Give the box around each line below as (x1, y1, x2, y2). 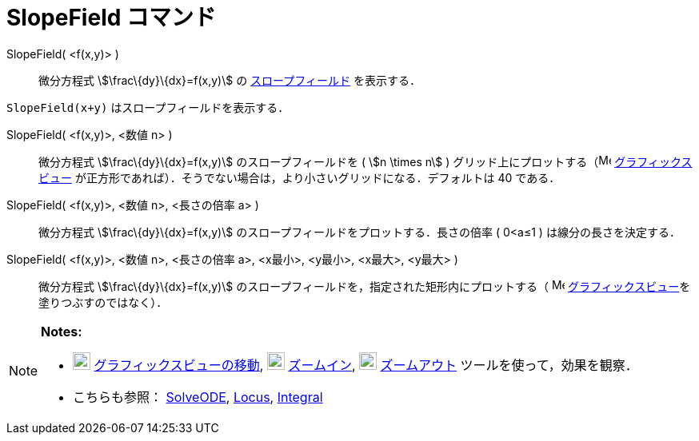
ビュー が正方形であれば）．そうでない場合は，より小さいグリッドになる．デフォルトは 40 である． (38, 170, 561, 185)
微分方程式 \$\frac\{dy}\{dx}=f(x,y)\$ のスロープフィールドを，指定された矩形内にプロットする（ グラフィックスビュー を (38, 279, 691, 293)
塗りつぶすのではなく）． (38, 295, 168, 309)
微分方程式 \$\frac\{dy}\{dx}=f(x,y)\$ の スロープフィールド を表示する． (38, 73, 421, 87)
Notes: (41, 323, 82, 340)
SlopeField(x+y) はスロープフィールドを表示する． (6, 100, 290, 114)
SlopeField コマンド (6, 4, 216, 31)
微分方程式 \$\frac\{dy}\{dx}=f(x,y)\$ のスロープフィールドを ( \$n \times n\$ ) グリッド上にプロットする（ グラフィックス (38, 154, 693, 169)
